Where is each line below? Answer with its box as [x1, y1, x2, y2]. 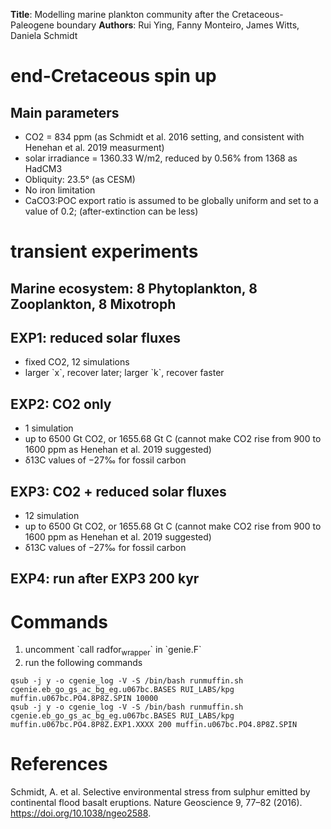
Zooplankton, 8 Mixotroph [10, 295, 177, 313]
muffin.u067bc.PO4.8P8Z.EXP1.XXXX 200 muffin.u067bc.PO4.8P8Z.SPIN [10, 720, 298, 730]
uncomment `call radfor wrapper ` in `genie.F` [24, 644, 202, 658]
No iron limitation [24, 184, 96, 196]
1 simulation [24, 422, 74, 434]
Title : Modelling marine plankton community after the [10, 9, 230, 20]
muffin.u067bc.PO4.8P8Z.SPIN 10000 [10, 694, 159, 704]
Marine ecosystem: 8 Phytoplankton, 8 [10, 280, 258, 297]
